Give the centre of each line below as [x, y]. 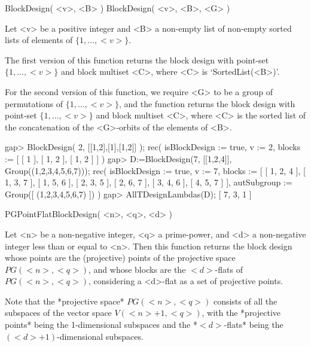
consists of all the [245, 301]
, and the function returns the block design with [207, 103]
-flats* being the [254, 325]
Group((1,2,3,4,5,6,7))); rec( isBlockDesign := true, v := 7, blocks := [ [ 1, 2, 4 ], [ [155, 170]
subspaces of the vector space [58, 313]
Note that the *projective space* [65, 301]
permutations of [34, 103]
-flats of [229, 269]
